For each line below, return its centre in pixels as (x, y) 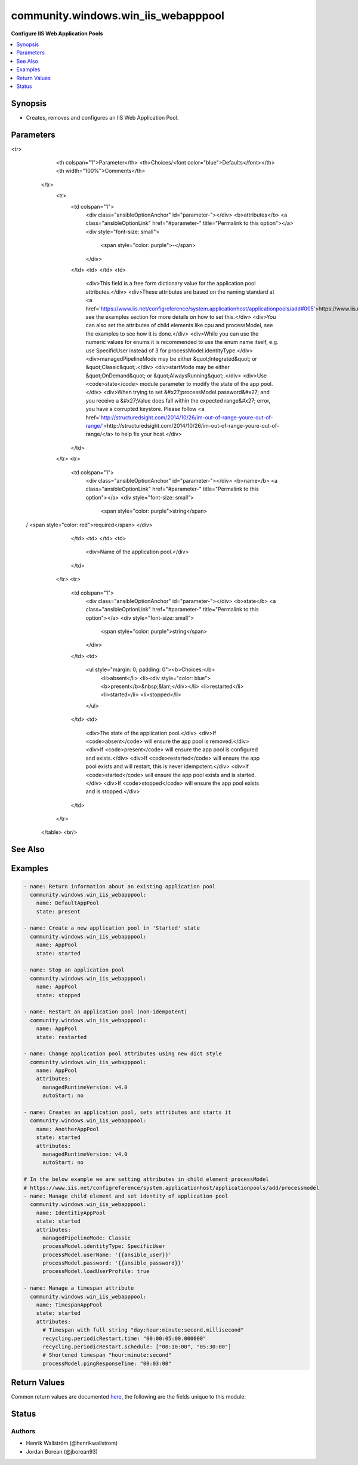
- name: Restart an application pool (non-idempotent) (105, 1012)
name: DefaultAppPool (68, 903)
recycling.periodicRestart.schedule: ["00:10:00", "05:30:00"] (137, 1347)
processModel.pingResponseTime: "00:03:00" (107, 1363)
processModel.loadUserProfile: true (96, 1271)
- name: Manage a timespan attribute (79, 1288)
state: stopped (58, 995)
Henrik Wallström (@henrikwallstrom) (72, 1443)
